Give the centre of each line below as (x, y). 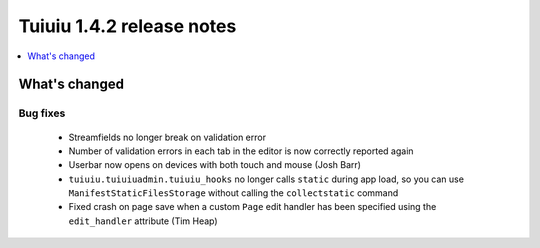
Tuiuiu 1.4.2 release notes (127, 26)
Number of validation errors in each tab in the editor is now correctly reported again (241, 151)
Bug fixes (42, 113)
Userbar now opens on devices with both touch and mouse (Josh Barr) (215, 165)
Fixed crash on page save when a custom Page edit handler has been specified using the (252, 207)
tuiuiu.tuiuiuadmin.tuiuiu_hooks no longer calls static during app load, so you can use (266, 179)
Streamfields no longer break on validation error (167, 137)
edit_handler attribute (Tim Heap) (143, 221)
